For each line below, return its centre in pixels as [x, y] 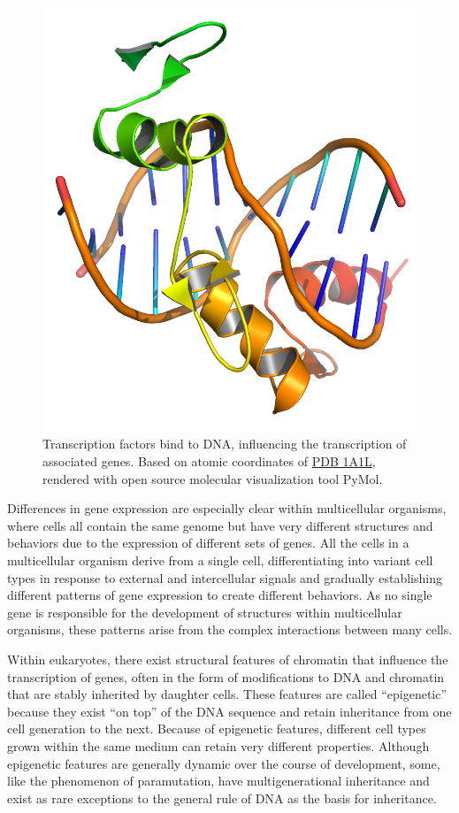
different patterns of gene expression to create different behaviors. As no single [220, 595]
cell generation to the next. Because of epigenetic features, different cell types [217, 729]
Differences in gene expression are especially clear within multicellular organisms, [227, 508]
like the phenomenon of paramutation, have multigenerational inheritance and [218, 781]
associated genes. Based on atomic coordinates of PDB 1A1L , [209, 461]
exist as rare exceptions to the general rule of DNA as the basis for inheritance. [222, 798]
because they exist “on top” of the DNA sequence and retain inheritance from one [229, 711]
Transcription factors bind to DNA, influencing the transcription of [225, 444]
